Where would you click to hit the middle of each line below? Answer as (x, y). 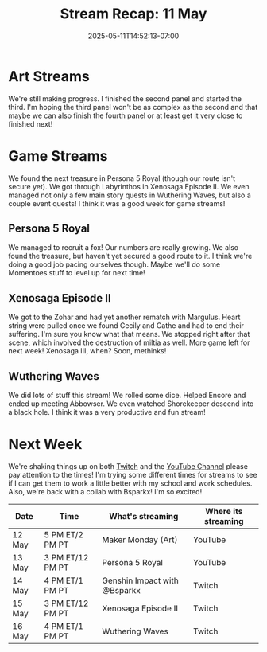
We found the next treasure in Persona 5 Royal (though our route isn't (122, 178)
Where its (224, 511)
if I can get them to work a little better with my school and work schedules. (130, 483)
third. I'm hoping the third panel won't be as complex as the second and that (133, 107)
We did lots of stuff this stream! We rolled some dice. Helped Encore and (127, 396)
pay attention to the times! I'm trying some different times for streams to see (133, 475)
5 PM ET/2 (64, 535)
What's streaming (143, 516)
